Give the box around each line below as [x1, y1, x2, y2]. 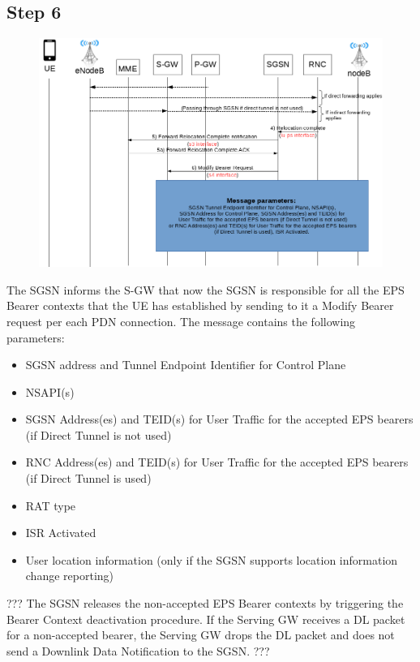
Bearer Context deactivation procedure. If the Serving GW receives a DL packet [6, 610, 405, 627]
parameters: [6, 329, 65, 346]
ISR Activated [25, 524, 96, 541]
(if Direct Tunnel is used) [25, 470, 152, 487]
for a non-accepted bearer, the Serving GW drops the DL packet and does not [6, 626, 395, 643]
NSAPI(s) [25, 383, 75, 400]
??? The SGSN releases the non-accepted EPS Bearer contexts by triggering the [6, 595, 404, 612]
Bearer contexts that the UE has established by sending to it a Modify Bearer [6, 297, 394, 314]
